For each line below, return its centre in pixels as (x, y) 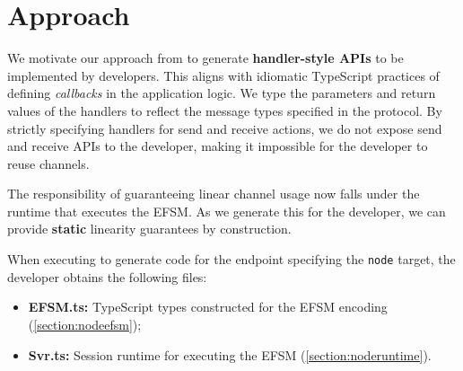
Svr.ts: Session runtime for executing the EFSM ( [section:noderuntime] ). (230, 354)
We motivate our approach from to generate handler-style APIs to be (205, 58)
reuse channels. (48, 163)
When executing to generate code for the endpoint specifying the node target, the (231, 259)
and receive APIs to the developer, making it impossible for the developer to (218, 146)
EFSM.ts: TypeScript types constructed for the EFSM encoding (208, 307)
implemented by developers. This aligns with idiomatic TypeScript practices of (223, 75)
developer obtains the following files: (107, 276)
